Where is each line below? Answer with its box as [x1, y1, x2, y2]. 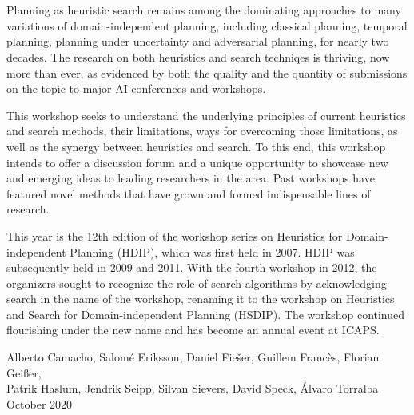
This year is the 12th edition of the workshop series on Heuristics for [6, 227, 343, 244]
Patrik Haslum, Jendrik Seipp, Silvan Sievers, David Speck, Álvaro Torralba [6, 380, 379, 397]
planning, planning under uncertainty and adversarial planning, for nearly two [6, 33, 389, 50]
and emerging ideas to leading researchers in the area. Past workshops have [6, 170, 375, 186]
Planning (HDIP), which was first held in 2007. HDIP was [70, 243, 355, 260]
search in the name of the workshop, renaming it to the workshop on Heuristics [6, 290, 395, 307]
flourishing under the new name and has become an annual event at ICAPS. [6, 321, 380, 338]
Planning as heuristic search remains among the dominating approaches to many [6, 2, 401, 18]
